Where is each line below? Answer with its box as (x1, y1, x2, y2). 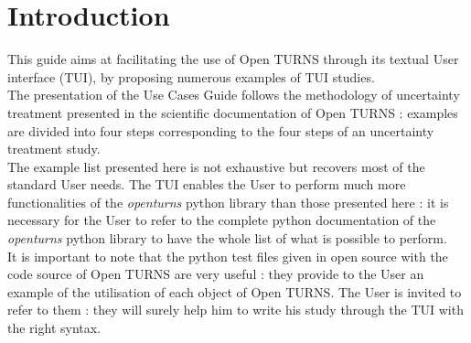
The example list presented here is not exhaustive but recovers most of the (7, 156, 425, 176)
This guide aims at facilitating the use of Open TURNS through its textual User (7, 49, 459, 69)
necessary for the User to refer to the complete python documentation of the (7, 210, 436, 230)
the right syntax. (7, 318, 102, 338)
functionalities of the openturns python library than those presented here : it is (7, 192, 449, 211)
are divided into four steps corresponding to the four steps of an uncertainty (7, 121, 434, 140)
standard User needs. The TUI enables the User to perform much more (7, 175, 406, 194)
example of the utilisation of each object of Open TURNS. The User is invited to (7, 282, 462, 301)
